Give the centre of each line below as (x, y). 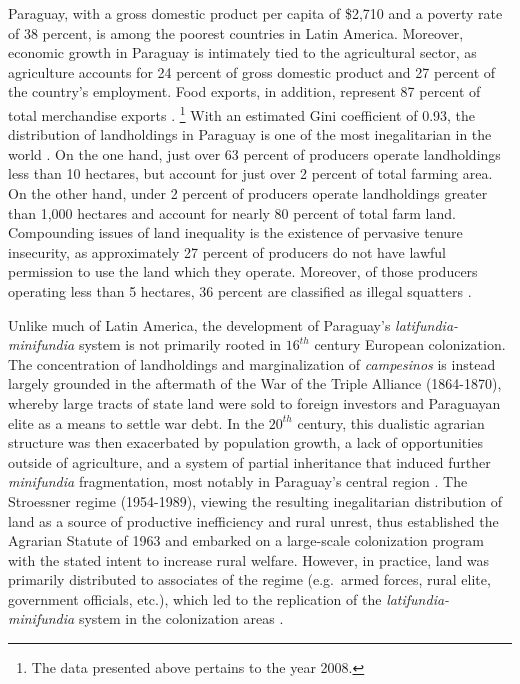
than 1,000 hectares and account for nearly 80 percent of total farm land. (232, 212)
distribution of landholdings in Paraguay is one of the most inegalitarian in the (250, 134)
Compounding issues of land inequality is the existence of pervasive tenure (235, 232)
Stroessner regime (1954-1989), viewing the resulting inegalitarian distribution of (255, 500)
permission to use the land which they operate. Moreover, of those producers (243, 271)
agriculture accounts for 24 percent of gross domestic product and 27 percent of (252, 71)
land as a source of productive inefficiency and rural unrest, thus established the (253, 520)
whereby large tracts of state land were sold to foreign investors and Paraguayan (254, 402)
